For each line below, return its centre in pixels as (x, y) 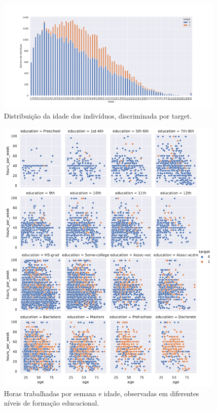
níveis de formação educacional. (52, 403)
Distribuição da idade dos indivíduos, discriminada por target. (98, 115)
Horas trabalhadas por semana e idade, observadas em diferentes (102, 393)
